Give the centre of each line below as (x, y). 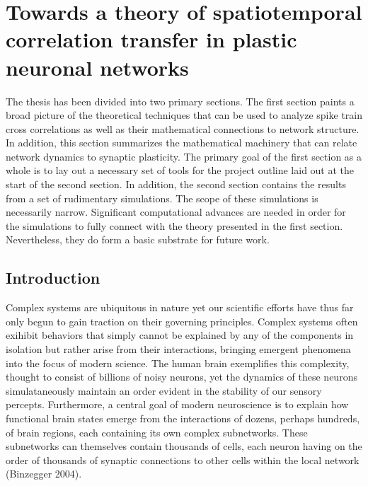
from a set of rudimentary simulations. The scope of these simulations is (162, 198)
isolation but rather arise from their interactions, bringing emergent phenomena (178, 349)
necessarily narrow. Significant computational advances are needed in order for (176, 212)
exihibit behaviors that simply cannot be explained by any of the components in (180, 335)
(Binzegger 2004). (44, 474)
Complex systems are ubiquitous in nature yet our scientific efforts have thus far (180, 307)
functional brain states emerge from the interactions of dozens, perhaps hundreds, (183, 418)
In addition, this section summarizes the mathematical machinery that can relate (182, 143)
